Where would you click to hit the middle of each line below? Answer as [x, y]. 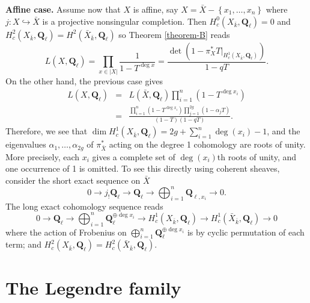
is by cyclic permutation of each [246, 232]
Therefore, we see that [47, 131]
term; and [23, 244]
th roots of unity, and [257, 156]
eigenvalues [26, 144]
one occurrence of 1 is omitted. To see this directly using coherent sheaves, [143, 168]
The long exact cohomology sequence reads [84, 206]
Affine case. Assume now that [63, 9]
